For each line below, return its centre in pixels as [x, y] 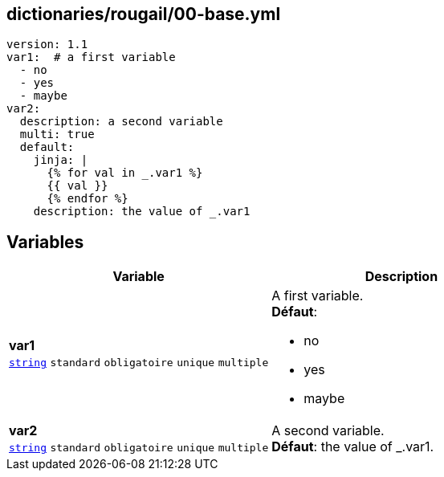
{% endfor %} [88, 199]
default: [47, 147]
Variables [45, 242]
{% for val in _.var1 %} [125, 173]
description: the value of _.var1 [142, 212]
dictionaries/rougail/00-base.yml [144, 14]
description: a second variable [121, 122]
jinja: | [61, 160]
